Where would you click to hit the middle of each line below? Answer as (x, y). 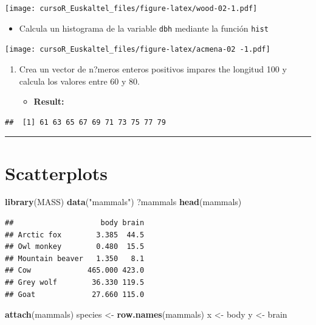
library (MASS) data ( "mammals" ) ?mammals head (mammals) (123, 202)
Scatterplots (57, 173)
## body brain (75, 223)
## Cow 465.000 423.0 (75, 271)
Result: (49, 101)
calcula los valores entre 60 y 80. (79, 81)
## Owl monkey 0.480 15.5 (75, 247)
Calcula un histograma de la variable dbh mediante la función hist (144, 28)
